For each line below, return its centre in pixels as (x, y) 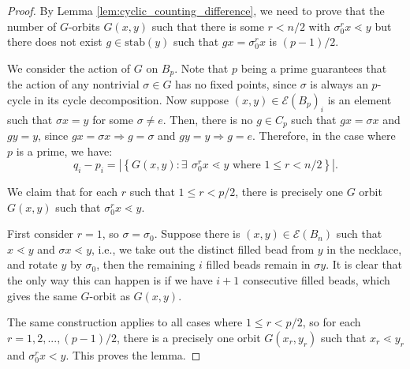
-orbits (84, 26)
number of (32, 26)
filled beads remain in (258, 264)
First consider (41, 233)
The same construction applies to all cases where (125, 322)
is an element (360, 99)
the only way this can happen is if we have (110, 280)
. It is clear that (364, 264)
